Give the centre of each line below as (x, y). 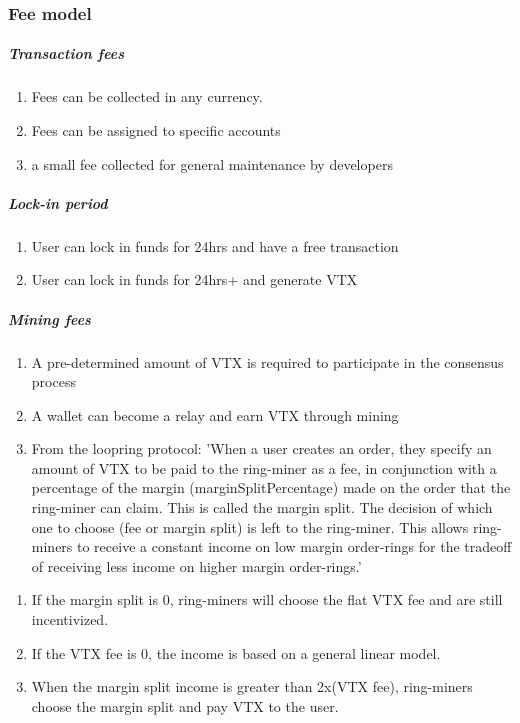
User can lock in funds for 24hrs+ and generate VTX (194, 279)
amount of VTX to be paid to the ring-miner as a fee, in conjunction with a (264, 467)
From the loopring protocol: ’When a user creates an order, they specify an (261, 448)
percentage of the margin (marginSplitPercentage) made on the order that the (271, 487)
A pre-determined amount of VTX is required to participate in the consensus (267, 361)
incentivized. (70, 619)
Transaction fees (66, 53)
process (53, 381)
